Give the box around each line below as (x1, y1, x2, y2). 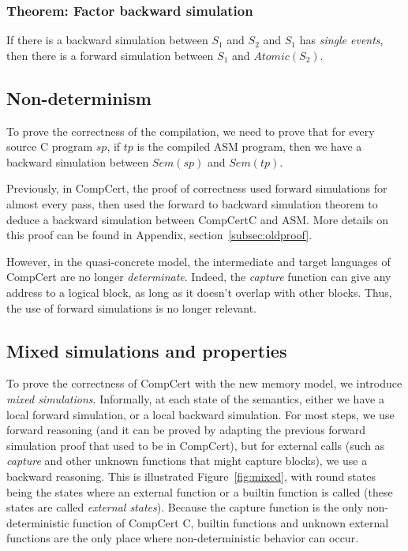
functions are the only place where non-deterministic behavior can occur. (6, 530, 359, 546)
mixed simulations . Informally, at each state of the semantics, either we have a (6, 390, 384, 407)
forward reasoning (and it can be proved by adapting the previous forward (6, 422, 366, 438)
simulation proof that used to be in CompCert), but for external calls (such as (6, 437, 385, 453)
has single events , (299, 32, 384, 48)
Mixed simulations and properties (6, 338, 287, 362)
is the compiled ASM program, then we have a (137, 138, 362, 155)
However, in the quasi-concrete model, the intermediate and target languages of (6, 253, 391, 269)
